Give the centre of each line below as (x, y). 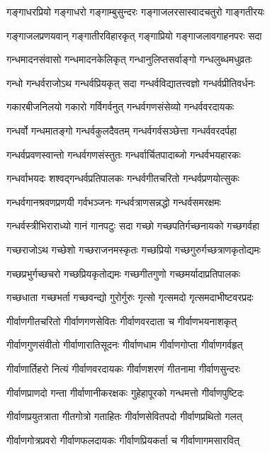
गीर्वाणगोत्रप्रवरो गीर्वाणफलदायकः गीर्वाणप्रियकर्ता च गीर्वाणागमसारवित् (123, 440)
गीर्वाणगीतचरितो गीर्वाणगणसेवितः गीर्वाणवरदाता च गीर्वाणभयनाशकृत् (122, 321)
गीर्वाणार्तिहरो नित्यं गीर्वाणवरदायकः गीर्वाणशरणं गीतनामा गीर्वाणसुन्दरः (123, 368)
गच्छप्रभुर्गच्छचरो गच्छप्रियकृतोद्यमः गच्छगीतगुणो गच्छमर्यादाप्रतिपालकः (123, 273)
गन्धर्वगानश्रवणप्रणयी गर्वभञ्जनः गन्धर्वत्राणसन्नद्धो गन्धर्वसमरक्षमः (114, 202)
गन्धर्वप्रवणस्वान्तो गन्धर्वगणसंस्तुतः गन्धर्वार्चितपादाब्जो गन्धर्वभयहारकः (124, 154)
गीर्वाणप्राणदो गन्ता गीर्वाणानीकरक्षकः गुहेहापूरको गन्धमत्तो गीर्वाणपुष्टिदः (125, 392)
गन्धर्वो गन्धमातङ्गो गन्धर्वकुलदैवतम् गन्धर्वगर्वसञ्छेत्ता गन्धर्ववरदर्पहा (122, 130)
